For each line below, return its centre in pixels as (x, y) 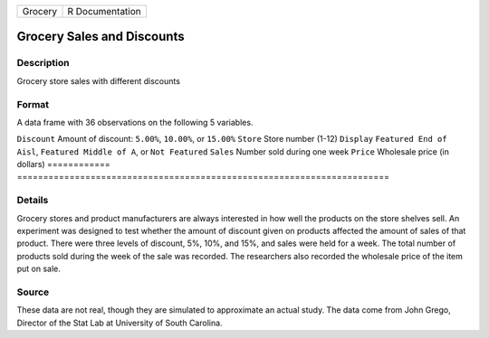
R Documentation (105, 11)
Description (43, 63)
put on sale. (38, 269)
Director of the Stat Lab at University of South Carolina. (120, 323)
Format (33, 104)
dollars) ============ (63, 164)
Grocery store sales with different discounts (99, 80)
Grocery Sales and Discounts (101, 37)
